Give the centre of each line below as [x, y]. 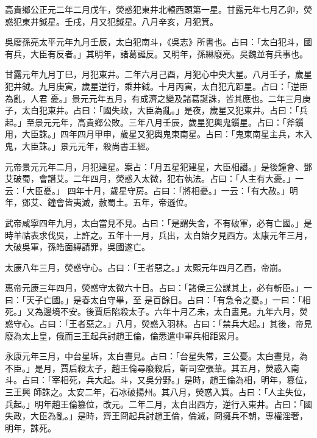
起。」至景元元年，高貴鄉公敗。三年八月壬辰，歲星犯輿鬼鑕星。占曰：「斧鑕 [154, 122]
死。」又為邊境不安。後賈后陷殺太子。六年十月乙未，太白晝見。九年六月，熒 [156, 311]
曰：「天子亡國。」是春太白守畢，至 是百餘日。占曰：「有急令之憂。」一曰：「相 [158, 299]
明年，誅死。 [30, 427]
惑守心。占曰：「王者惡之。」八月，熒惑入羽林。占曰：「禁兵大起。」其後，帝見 [158, 324]
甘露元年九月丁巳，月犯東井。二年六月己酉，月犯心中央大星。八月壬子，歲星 [158, 74]
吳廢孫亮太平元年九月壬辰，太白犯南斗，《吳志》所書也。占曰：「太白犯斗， [154, 42]
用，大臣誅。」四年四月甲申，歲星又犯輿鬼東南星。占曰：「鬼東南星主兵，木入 [158, 134]
